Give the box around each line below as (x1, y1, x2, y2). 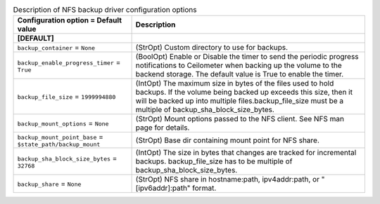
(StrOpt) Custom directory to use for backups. (135, 43, 289, 53)
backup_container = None (17, 43, 95, 53)
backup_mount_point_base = (17, 132, 103, 142)
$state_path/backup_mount (17, 141, 101, 149)
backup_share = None (17, 179, 82, 189)
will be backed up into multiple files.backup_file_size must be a (135, 96, 344, 106)
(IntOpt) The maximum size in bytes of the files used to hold (135, 79, 334, 88)
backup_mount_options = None (17, 118, 109, 128)
